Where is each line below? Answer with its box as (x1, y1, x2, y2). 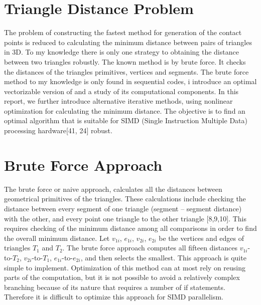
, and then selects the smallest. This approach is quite (80, 252, 246, 262)
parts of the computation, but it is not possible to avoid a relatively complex (4, 272, 240, 282)
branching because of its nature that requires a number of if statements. (4, 281, 225, 292)
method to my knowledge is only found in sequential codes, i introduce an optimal (4, 76, 257, 87)
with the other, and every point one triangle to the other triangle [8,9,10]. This (4, 213, 246, 223)
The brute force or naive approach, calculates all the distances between (4, 183, 222, 194)
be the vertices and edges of (159, 232, 244, 243)
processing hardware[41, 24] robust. (4, 125, 112, 136)
